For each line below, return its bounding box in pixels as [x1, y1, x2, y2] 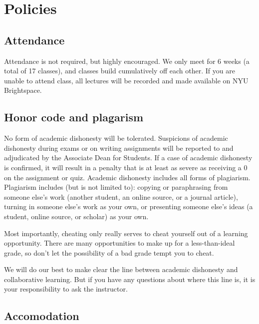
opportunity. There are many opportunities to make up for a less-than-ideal [4, 238, 235, 248]
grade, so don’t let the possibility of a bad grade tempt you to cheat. [4, 247, 214, 258]
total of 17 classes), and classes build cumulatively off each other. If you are [4, 65, 235, 76]
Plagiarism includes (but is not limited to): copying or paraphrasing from [4, 182, 228, 192]
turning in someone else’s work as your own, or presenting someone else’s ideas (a [4, 201, 253, 212]
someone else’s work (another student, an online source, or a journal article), [4, 191, 238, 202]
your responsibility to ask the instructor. [4, 284, 128, 294]
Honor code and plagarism [4, 109, 144, 125]
